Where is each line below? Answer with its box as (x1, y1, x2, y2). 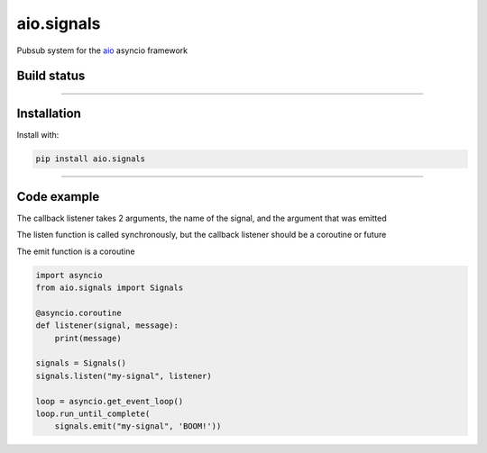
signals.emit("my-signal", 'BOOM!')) (54, 421, 222, 431)
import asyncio (35, 270, 103, 280)
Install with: (16, 130, 60, 140)
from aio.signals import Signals (35, 283, 184, 293)
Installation (16, 106, 81, 122)
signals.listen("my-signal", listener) (35, 370, 212, 381)
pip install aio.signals (35, 154, 146, 164)
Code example (16, 189, 100, 204)
